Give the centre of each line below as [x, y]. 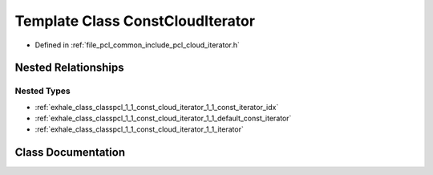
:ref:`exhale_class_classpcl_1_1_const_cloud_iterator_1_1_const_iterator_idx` [157, 107]
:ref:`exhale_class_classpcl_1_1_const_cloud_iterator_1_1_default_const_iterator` [163, 118]
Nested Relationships [69, 68]
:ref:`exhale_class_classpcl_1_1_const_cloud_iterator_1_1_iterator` [139, 129]
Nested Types [43, 91]
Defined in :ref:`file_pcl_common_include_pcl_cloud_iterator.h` [138, 45]
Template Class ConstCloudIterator [135, 21]
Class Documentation [70, 153]
